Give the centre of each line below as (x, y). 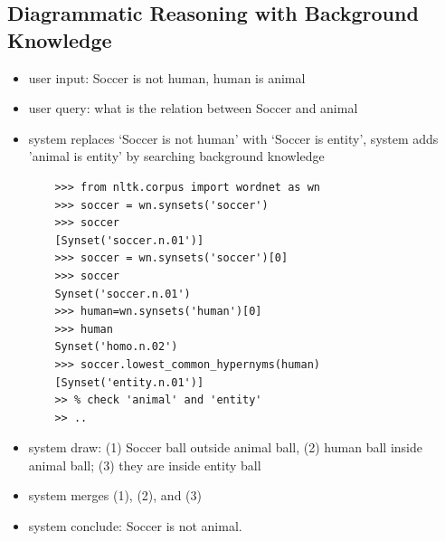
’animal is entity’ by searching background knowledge (176, 156)
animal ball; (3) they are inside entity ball (145, 465)
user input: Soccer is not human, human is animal (167, 77)
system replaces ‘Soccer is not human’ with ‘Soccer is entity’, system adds (233, 138)
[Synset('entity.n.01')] (129, 382)
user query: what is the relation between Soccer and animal (193, 108)
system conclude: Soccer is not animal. (135, 526)
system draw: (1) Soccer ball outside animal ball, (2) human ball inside (225, 447)
